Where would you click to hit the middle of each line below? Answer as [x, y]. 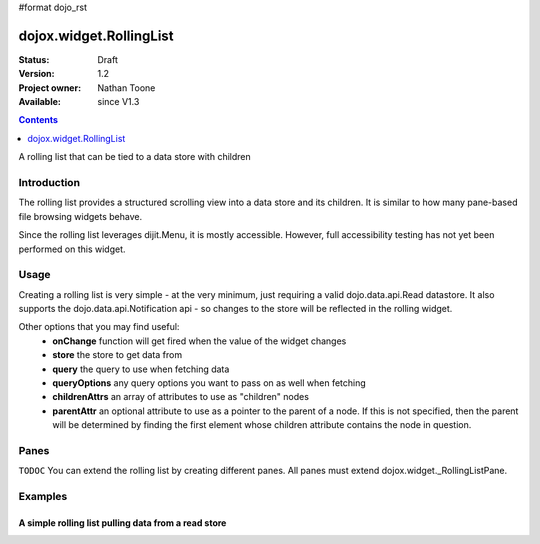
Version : [36, 74]
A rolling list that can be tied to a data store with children [135, 157]
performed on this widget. [72, 249]
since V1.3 [118, 102]
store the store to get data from [117, 355]
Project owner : [50, 87]
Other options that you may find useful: [99, 327]
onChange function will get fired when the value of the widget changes [199, 341]
